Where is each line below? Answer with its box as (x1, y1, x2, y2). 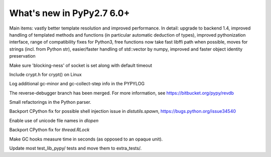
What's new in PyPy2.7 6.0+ (9, 8, 130, 19)
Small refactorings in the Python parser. (9, 99, 91, 105)
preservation (9, 53, 36, 59)
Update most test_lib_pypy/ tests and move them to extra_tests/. (9, 145, 142, 151)
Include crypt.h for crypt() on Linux (9, 71, 82, 77)
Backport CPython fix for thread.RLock (9, 127, 90, 133)
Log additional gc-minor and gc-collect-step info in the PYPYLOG (9, 81, 145, 87)
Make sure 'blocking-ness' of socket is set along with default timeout (9, 62, 153, 68)
